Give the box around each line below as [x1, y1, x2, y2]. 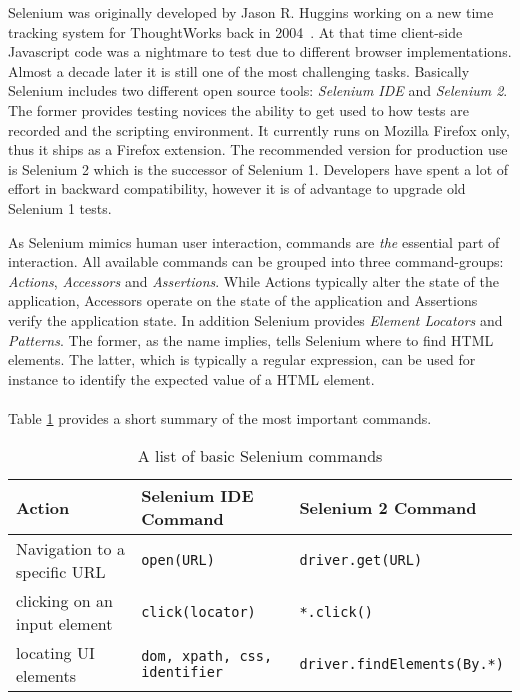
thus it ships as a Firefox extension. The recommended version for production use [8, 139, 508, 160]
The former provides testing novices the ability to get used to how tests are [8, 99, 470, 120]
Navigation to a [16, 537, 125, 561]
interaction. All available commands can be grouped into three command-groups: [8, 251, 504, 272]
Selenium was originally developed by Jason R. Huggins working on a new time [8, 2, 494, 22]
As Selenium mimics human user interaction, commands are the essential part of [8, 231, 500, 252]
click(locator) [141, 604, 256, 621]
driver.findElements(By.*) [299, 656, 504, 673]
